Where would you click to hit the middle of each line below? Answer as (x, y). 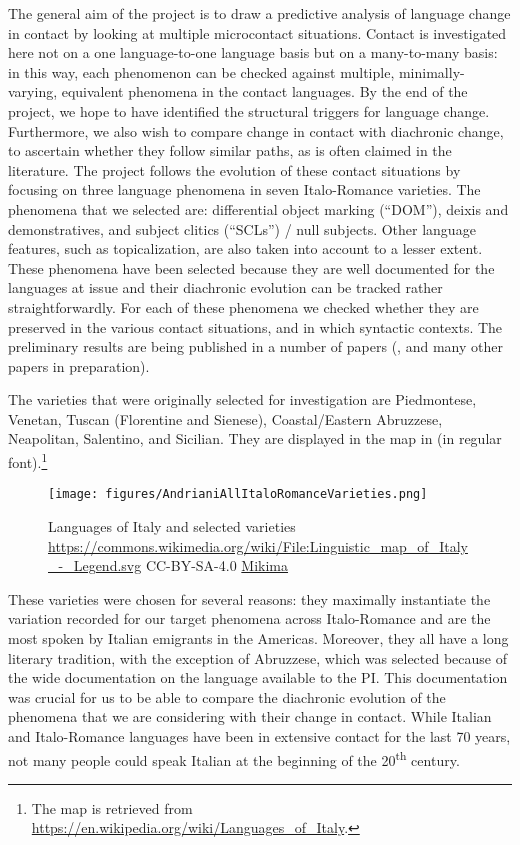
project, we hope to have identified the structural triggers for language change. (249, 110)
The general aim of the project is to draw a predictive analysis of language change (259, 13)
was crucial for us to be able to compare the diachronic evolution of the (227, 696)
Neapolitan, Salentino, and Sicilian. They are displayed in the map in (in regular (255, 438)
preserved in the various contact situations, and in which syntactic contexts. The (255, 326)
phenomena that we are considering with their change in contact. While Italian (250, 716)
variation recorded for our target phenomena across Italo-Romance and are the (249, 618)
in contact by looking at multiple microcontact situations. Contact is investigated (257, 32)
